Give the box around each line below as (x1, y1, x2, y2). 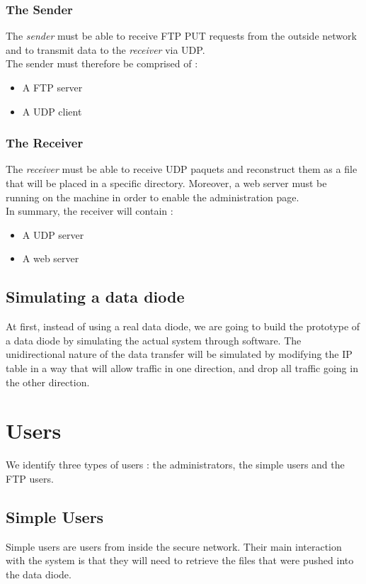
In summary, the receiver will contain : (6, 203, 173, 218)
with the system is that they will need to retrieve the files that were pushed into (6, 553, 354, 568)
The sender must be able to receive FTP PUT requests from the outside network (6, 28, 357, 43)
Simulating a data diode (6, 286, 185, 308)
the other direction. (6, 374, 90, 389)
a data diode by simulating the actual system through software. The (6, 332, 302, 347)
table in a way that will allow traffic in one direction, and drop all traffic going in (6, 360, 358, 375)
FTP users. (6, 471, 54, 485)
